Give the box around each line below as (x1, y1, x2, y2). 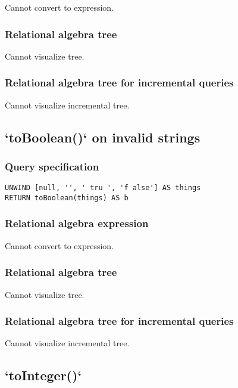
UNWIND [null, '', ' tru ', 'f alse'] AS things (5, 184, 201, 193)
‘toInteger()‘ (5, 366, 82, 384)
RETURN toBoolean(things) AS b (5, 193, 129, 202)
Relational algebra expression (5, 216, 149, 231)
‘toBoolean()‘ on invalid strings (5, 128, 201, 146)
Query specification (5, 159, 99, 173)
